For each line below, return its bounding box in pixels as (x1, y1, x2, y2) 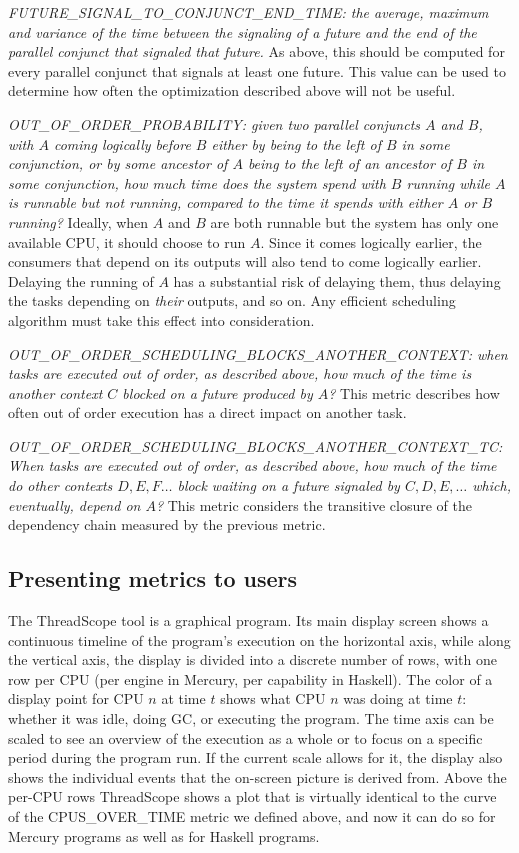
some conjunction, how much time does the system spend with (8, 172, 386, 193)
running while (406, 172, 491, 193)
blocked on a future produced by (122, 382, 313, 403)
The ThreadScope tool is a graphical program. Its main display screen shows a (8, 610, 489, 631)
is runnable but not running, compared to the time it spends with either (8, 192, 443, 213)
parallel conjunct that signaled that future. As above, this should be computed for (8, 41, 505, 62)
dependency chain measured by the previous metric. (8, 514, 326, 535)
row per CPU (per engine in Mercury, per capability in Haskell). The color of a (8, 668, 493, 689)
